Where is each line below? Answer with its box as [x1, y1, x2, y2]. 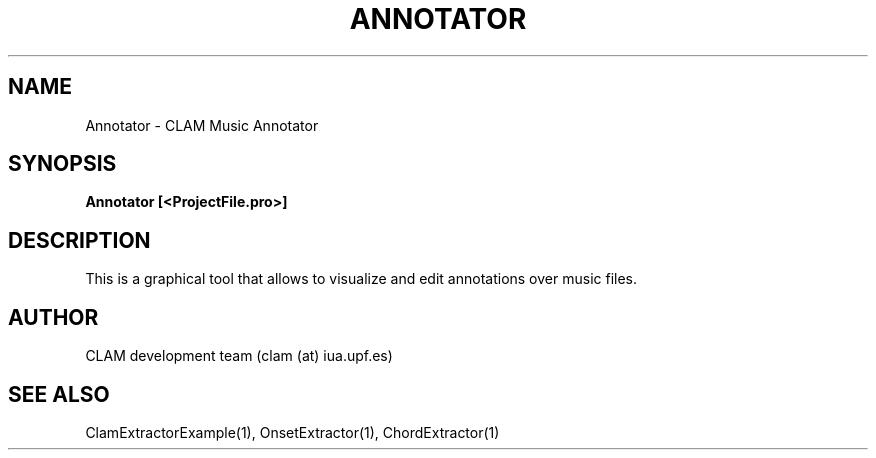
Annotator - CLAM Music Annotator [85, 116, 319, 134]
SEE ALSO [8, 381, 110, 407]
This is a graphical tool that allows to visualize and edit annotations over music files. [85, 270, 638, 288]
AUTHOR [8, 304, 99, 330]
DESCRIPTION [8, 227, 151, 253]
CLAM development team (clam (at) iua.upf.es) [85, 347, 393, 365]
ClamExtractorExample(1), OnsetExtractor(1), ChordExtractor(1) [85, 423, 500, 441]
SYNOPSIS [8, 151, 117, 177]
